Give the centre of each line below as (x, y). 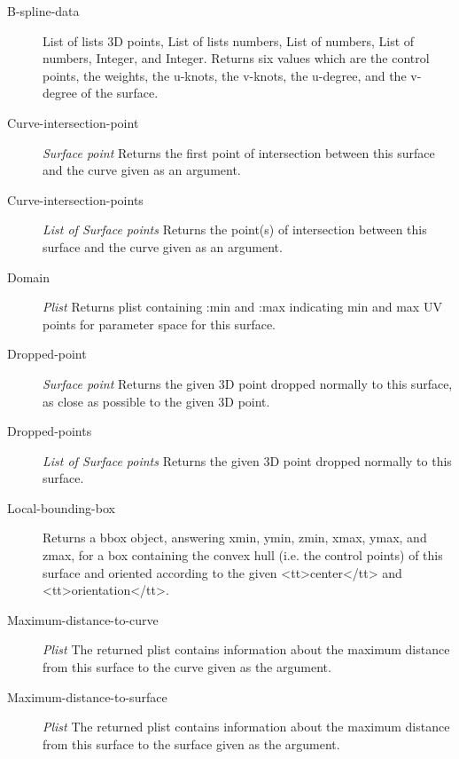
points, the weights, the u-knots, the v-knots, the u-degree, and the (225, 75)
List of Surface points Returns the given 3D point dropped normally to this (247, 460)
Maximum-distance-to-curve (83, 619)
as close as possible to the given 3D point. (156, 401)
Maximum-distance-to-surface (87, 696)
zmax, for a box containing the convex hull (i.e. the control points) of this (243, 555)
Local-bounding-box (61, 507)
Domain (29, 277)
